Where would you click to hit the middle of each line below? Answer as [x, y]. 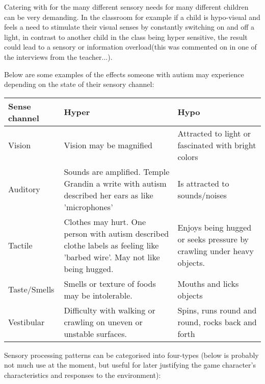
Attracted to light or [214, 133]
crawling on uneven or [103, 322]
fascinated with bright [217, 145]
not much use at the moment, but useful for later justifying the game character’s [130, 365]
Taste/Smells [31, 289]
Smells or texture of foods [110, 283]
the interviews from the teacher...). [58, 57]
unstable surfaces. [95, 333]
